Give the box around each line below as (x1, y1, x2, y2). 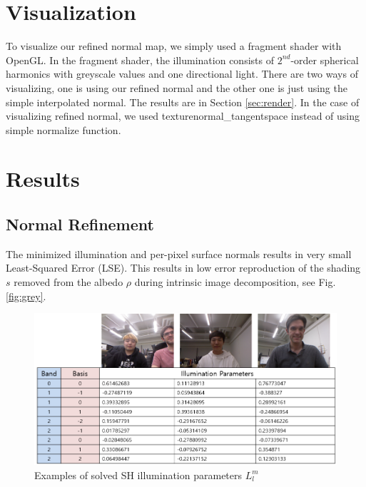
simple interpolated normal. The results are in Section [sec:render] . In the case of (6, 94, 360, 109)
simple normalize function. (6, 122, 121, 137)
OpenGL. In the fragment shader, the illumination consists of (6, 52, 274, 67)
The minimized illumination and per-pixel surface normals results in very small (6, 246, 352, 261)
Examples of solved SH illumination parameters (34, 467, 243, 482)
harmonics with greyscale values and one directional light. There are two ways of (6, 66, 358, 81)
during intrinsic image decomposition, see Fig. (134, 275, 336, 289)
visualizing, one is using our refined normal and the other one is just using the (6, 80, 347, 95)
